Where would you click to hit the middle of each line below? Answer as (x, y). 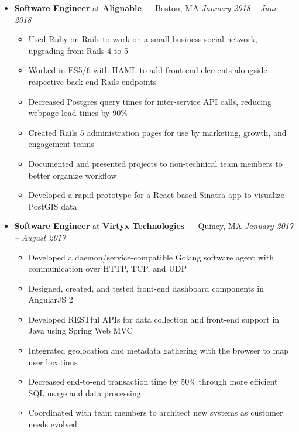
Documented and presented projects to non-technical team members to (155, 163)
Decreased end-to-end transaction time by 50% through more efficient (153, 381)
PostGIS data (53, 206)
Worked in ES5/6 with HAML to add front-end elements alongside (148, 70)
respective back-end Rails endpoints (92, 81)
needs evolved (53, 424)
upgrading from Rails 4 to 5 (78, 50)
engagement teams (61, 144)
